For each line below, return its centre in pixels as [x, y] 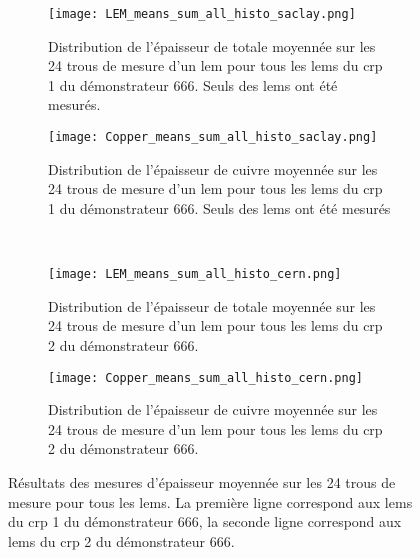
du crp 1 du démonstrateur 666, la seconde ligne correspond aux [205, 521]
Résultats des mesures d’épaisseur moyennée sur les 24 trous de [202, 481]
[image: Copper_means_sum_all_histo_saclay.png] [213, 137]
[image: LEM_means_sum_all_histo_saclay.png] [202, 14]
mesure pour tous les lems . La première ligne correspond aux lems [210, 501]
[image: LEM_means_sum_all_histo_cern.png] [195, 274]
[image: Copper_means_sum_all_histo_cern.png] [205, 377]
